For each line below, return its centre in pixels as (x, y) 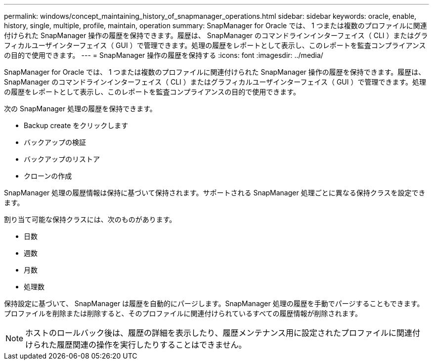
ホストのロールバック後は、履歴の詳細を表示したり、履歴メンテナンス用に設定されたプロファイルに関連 (219, 333)
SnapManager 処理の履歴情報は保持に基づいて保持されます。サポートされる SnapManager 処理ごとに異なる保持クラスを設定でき (215, 193)
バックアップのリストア (62, 159)
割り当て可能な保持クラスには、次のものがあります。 (90, 219)
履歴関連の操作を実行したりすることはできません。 (152, 345)
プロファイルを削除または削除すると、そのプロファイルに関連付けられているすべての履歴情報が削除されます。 (183, 313)
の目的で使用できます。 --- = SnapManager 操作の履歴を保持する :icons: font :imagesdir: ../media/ (164, 55)
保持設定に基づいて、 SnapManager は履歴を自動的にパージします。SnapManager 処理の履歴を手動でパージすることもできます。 (214, 303)
